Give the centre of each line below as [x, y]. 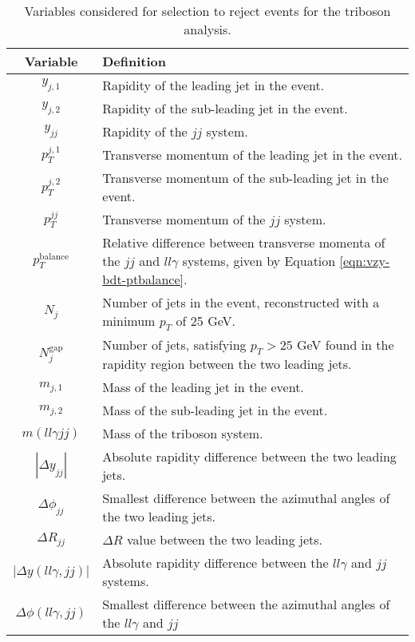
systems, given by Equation [259, 261]
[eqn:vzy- [365, 261]
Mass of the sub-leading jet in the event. [215, 410]
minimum [129, 321]
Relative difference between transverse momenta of [244, 242]
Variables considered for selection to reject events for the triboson [207, 11]
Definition [134, 61]
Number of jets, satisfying [174, 345]
